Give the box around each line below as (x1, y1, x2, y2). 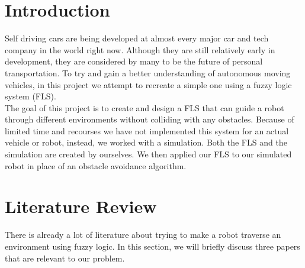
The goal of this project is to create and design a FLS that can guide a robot (5, 101, 284, 114)
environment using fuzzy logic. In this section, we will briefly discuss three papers (5, 240, 300, 252)
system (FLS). (5, 90, 56, 102)
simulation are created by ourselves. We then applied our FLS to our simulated (5, 148, 292, 160)
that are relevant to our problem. (5, 251, 125, 264)
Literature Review (5, 194, 157, 218)
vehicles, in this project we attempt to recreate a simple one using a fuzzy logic (5, 78, 292, 91)
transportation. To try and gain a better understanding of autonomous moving (5, 66, 291, 79)
